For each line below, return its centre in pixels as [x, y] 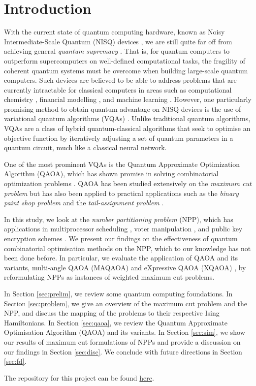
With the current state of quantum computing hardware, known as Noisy [114, 32]
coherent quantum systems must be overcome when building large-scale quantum [126, 70]
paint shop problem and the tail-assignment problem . [84, 203]
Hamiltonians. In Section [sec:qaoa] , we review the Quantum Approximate [116, 322]
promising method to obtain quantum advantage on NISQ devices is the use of [123, 109]
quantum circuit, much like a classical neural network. [85, 147]
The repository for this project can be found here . [79, 377]
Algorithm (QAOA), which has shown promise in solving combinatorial [111, 174]
